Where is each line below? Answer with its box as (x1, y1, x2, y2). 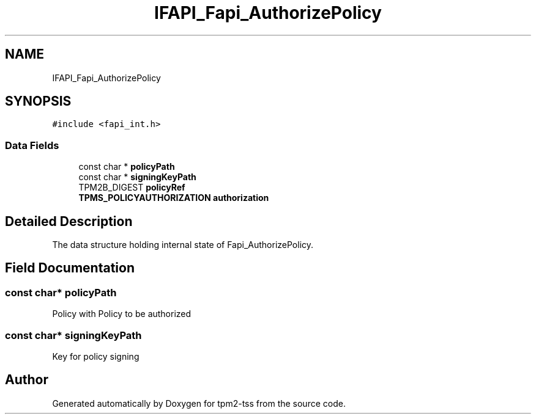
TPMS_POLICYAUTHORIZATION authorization (78, 192, 269, 203)
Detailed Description (5, 213, 133, 229)
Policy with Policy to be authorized (52, 308, 192, 319)
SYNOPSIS (5, 93, 72, 109)
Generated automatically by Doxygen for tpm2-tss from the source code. (52, 398, 346, 409)
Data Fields (5, 139, 59, 151)
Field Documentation (5, 260, 135, 276)
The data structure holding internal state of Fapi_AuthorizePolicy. (52, 239, 314, 250)
